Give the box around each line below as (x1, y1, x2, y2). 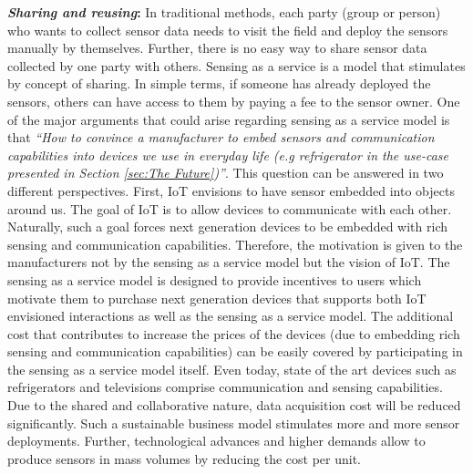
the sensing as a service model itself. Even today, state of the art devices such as (7, 359, 457, 378)
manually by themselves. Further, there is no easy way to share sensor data (7, 38, 427, 57)
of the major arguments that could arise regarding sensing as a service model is (7, 109, 450, 129)
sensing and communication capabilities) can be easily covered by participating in (7, 342, 463, 361)
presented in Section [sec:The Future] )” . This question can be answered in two (7, 163, 444, 182)
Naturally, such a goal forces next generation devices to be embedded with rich (7, 217, 447, 236)
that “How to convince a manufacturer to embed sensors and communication (7, 128, 435, 147)
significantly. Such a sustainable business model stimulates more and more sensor (7, 413, 460, 432)
